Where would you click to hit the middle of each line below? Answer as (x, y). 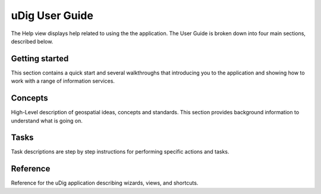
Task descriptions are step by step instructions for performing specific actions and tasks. (120, 152)
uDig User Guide (52, 15)
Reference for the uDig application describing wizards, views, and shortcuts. (105, 183)
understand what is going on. (47, 121)
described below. (32, 41)
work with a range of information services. (63, 81)
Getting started (40, 59)
